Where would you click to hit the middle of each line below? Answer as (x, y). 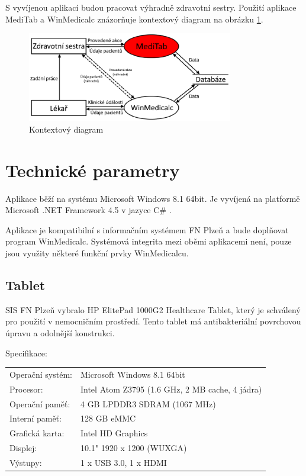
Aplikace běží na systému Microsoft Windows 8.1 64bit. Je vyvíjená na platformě (153, 198)
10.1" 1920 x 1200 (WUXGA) (133, 448)
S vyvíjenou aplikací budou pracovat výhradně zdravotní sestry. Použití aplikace (151, 7)
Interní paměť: (36, 418)
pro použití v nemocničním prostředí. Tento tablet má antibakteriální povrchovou (153, 321)
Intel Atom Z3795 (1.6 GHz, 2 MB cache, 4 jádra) (171, 389)
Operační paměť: (40, 403)
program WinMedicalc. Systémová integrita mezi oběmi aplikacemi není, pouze (149, 241)
